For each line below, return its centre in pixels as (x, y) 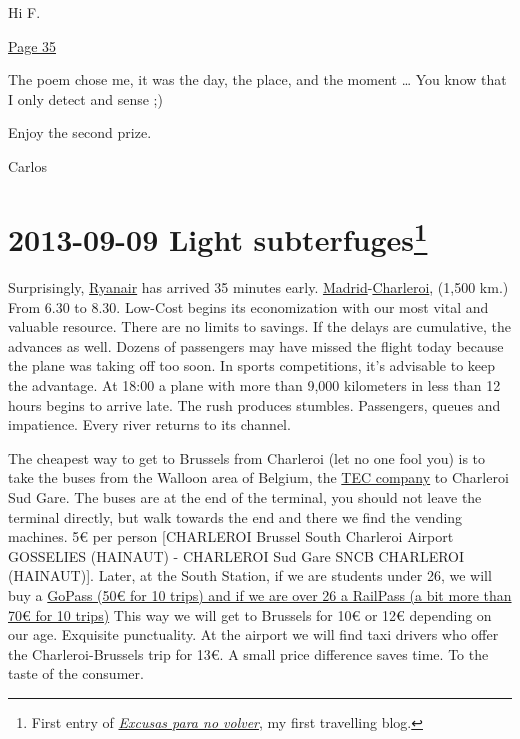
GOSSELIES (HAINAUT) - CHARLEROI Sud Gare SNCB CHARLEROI (236, 555)
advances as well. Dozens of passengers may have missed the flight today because (256, 345)
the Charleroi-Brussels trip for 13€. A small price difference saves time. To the (248, 653)
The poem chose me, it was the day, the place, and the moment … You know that (257, 79)
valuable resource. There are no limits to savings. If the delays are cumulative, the (259, 326)
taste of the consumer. (76, 673)
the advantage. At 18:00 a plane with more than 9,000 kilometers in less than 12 (254, 384)
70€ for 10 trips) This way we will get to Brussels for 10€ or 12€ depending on (250, 614)
